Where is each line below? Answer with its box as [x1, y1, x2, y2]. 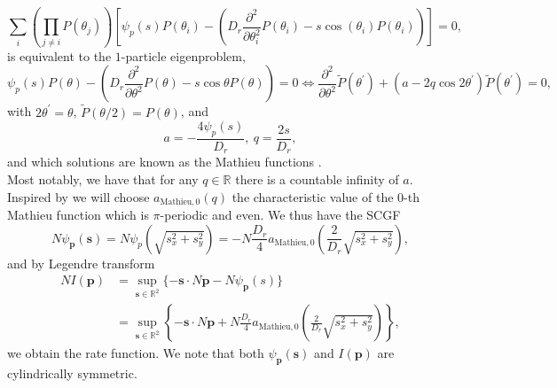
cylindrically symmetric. [7, 363, 137, 382]
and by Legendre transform [7, 253, 155, 272]
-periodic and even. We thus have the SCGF [160, 206, 401, 224]
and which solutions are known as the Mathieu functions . [7, 152, 322, 171]
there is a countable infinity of [235, 170, 399, 188]
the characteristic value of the [231, 187, 394, 206]
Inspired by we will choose [7, 187, 150, 206]
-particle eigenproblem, [121, 46, 246, 65]
